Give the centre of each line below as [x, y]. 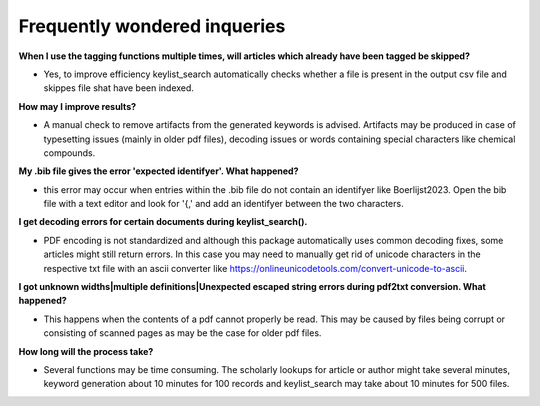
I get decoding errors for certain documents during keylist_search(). [163, 222]
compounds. [69, 152]
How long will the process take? [86, 351]
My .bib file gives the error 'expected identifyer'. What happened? [158, 171]
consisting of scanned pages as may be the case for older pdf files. [182, 333]
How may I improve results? [77, 106]
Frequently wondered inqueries [152, 26]
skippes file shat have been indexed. [119, 88]
